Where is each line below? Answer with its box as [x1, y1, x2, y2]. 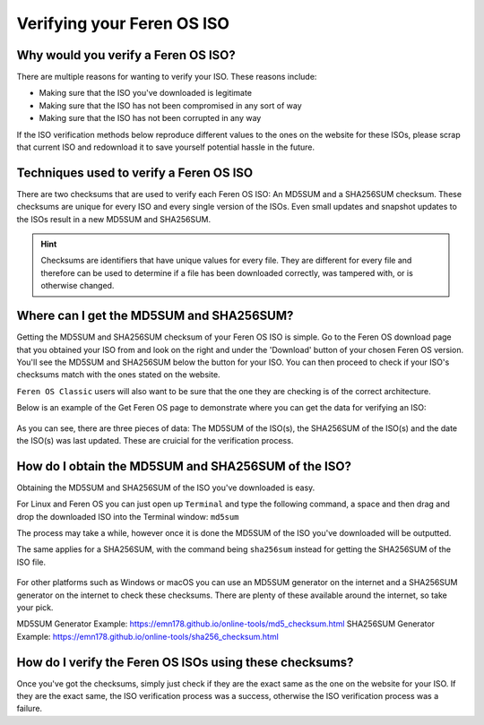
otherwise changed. [40, 281, 115, 291]
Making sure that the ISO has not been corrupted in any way [39, 113, 262, 124]
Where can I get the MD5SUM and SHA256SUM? [16, 308, 294, 324]
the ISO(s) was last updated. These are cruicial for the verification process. [16, 435, 294, 445]
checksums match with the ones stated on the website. [16, 369, 220, 380]
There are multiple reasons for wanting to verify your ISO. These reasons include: [16, 72, 317, 82]
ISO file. [16, 557, 47, 567]
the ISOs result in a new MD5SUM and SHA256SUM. [16, 213, 212, 224]
